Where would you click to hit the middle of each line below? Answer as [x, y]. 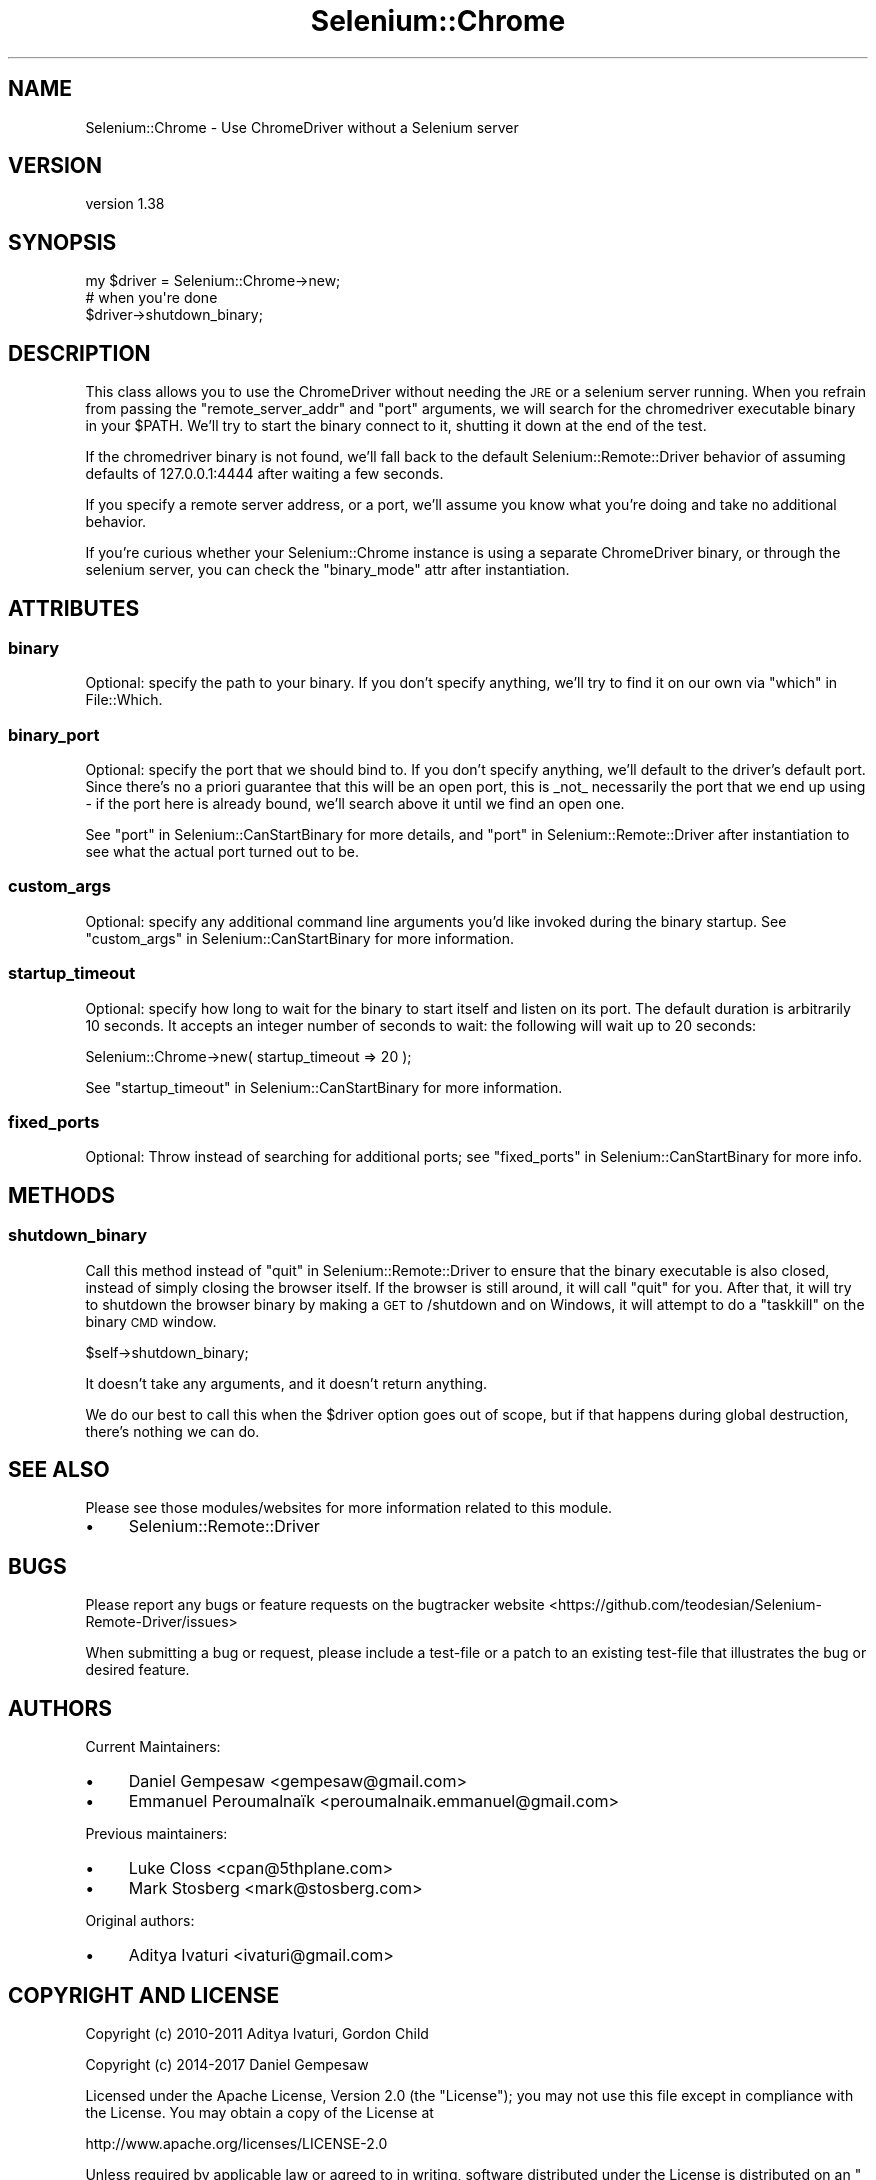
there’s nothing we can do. [172, 1431]
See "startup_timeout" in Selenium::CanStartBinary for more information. [324, 1087]
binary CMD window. [151, 1321]
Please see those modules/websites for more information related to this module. [349, 1508]
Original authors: [140, 1921]
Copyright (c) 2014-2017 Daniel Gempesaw [227, 2064]
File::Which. [124, 700]
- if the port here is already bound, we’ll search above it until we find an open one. [355, 804]
